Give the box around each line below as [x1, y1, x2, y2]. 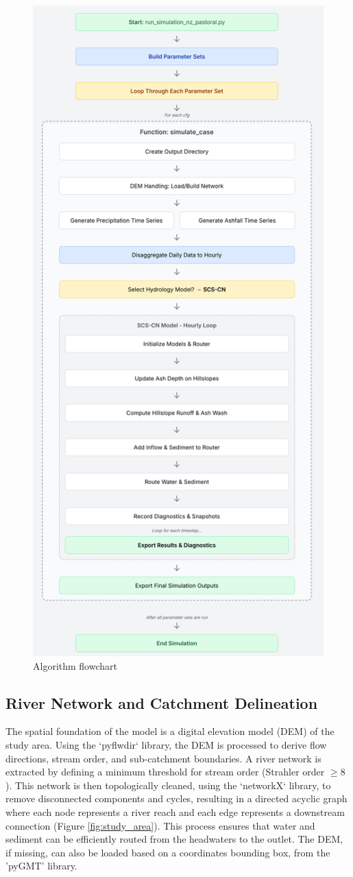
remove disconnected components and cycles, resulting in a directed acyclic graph [5, 791, 348, 806]
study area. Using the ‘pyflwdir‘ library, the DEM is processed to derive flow [5, 737, 327, 751]
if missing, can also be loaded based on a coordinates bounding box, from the [5, 845, 330, 859]
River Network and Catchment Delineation [5, 692, 318, 713]
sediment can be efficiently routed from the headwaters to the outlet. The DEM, [5, 832, 343, 846]
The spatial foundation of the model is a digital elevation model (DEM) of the [5, 724, 334, 738]
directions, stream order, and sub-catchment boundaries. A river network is [5, 751, 321, 765]
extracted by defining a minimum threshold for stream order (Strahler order [5, 764, 325, 779]
